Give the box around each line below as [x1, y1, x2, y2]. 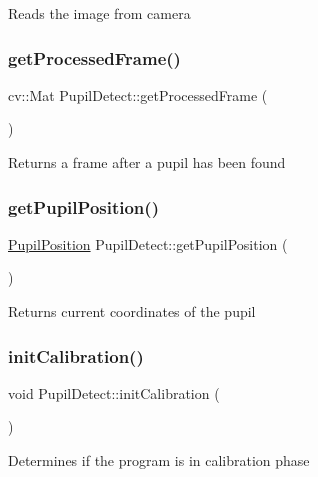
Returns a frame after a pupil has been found [8, 152, 286, 172]
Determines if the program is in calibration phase [8, 450, 310, 470]
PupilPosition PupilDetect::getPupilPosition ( [8, 233, 288, 254]
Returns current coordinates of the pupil [8, 301, 256, 321]
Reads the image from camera [8, 3, 191, 23]
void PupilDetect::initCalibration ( [8, 382, 220, 403]
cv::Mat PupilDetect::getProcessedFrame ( [8, 84, 268, 105]
